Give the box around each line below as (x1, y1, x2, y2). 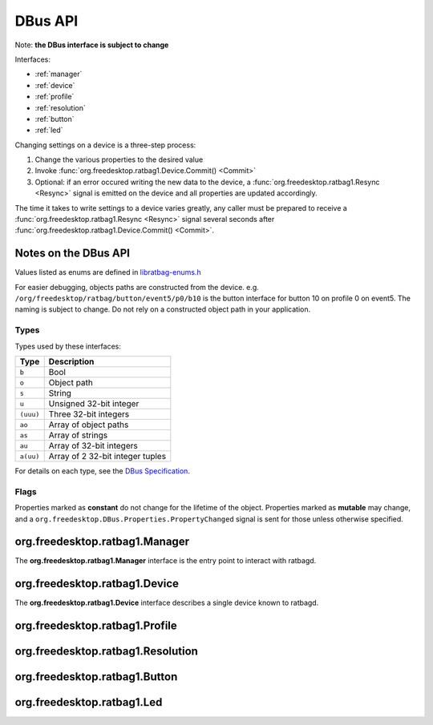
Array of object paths (48, 419, 129, 430)
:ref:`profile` (34, 92, 75, 102)
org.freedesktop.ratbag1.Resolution (14, 645, 198, 659)
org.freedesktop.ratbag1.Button (14, 670, 178, 684)
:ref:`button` (34, 114, 75, 123)
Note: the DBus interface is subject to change (14, 40, 169, 50)
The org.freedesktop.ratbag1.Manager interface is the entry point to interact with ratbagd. (14, 556, 317, 566)
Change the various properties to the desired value (34, 155, 204, 164)
